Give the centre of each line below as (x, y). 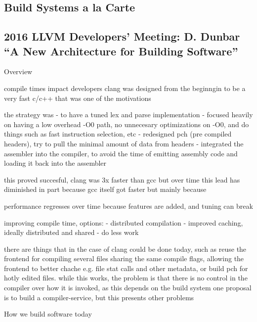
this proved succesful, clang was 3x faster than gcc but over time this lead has (122, 179)
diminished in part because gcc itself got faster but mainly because (105, 189)
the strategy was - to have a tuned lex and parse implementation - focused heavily (128, 115)
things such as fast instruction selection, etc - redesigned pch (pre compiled (118, 134)
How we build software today (48, 314)
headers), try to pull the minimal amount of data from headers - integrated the (124, 143)
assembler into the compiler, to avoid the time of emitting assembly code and (121, 153)
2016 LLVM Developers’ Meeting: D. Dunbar (122, 36)
